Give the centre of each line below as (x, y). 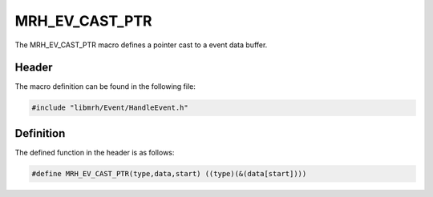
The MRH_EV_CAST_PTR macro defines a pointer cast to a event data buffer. (141, 45)
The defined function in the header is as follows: (95, 152)
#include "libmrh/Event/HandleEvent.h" (110, 108)
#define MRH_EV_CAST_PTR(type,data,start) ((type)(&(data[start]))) (169, 173)
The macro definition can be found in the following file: (105, 86)
